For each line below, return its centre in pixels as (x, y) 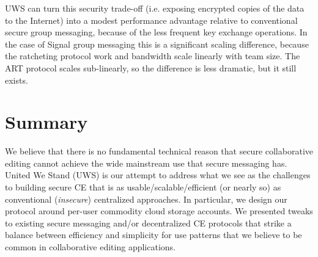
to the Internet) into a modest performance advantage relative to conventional (151, 20)
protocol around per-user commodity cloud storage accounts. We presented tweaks (159, 211)
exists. (17, 80)
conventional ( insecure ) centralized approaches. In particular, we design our (146, 199)
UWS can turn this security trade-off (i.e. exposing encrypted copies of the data (155, 8)
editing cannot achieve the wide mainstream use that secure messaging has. (146, 163)
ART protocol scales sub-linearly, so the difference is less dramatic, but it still (151, 67)
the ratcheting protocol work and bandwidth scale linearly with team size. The (153, 56)
